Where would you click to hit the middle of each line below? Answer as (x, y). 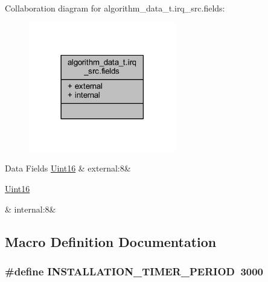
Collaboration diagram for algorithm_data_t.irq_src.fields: (115, 8)
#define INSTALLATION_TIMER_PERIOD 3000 (134, 271)
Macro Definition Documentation (111, 241)
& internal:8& (30, 209)
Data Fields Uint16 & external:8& (68, 168)
